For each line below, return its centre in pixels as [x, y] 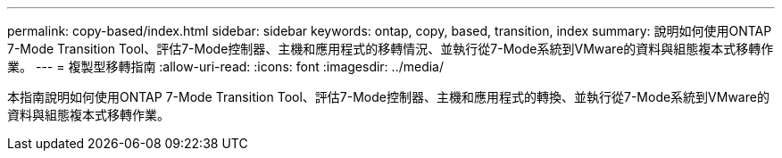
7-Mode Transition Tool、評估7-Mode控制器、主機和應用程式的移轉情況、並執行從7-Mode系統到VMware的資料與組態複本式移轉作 [391, 49]
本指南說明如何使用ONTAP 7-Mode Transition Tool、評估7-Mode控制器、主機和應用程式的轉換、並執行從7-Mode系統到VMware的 [388, 97]
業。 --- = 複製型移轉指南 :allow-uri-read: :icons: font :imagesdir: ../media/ [226, 67]
